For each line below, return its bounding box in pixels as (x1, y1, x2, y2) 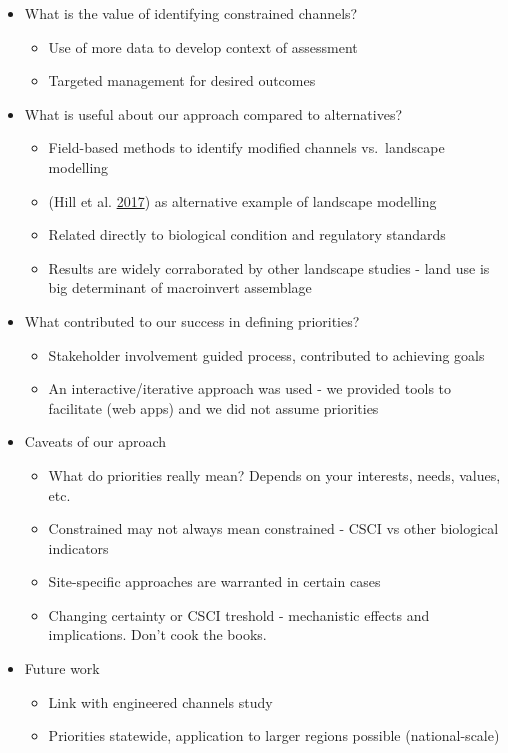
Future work (24, 658, 100, 679)
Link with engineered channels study (48, 691, 273, 712)
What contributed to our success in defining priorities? (24, 310, 360, 331)
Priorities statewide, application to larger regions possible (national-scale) (48, 725, 500, 746)
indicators (48, 537, 109, 558)
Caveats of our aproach (24, 431, 167, 452)
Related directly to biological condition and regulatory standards (48, 224, 446, 245)
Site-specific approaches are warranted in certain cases (48, 571, 381, 592)
